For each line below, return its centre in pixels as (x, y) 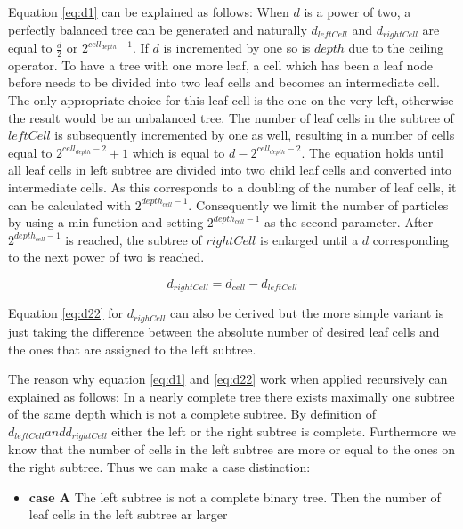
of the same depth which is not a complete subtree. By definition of (192, 414)
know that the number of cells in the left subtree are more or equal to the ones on (232, 449)
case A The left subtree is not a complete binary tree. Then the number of (235, 496)
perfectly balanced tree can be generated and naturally (158, 29)
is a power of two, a (357, 12)
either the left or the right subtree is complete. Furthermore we (284, 431)
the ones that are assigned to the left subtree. (132, 349)
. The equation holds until (372, 152)
